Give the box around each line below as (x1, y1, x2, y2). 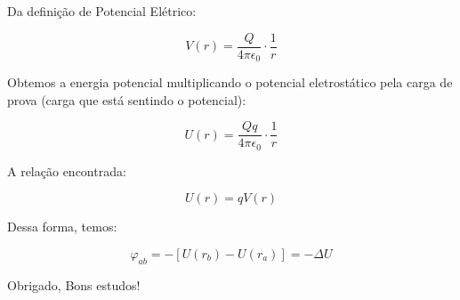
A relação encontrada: (7, 161, 126, 180)
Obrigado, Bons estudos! (7, 275, 141, 294)
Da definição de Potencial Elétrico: (7, 2, 197, 20)
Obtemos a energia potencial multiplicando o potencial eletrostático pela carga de (7, 73, 453, 92)
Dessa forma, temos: (7, 217, 117, 236)
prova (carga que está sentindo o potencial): (7, 90, 246, 109)
